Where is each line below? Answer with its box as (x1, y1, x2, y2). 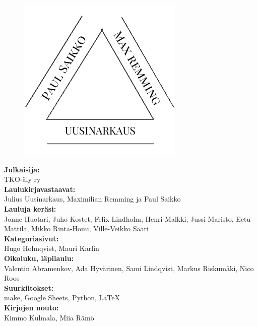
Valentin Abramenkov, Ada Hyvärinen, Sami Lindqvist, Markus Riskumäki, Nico (4, 263, 254, 273)
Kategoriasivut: (4, 233, 59, 243)
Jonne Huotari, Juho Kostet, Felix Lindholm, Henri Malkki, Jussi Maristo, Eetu (4, 213, 251, 224)
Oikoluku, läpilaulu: (4, 252, 74, 263)
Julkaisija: (4, 164, 40, 174)
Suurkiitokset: (4, 282, 54, 293)
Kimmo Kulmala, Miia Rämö (4, 312, 94, 322)
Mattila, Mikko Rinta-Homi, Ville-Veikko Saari (4, 223, 149, 234)
